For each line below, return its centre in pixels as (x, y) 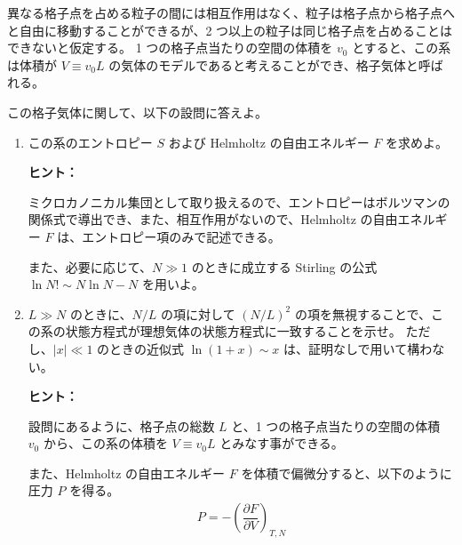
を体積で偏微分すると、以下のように (346, 473)
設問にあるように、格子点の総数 (121, 425)
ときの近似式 (147, 348)
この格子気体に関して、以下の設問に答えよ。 (137, 112)
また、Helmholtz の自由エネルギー (127, 473)
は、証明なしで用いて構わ (358, 348)
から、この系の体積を (105, 443)
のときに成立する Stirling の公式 (284, 266)
